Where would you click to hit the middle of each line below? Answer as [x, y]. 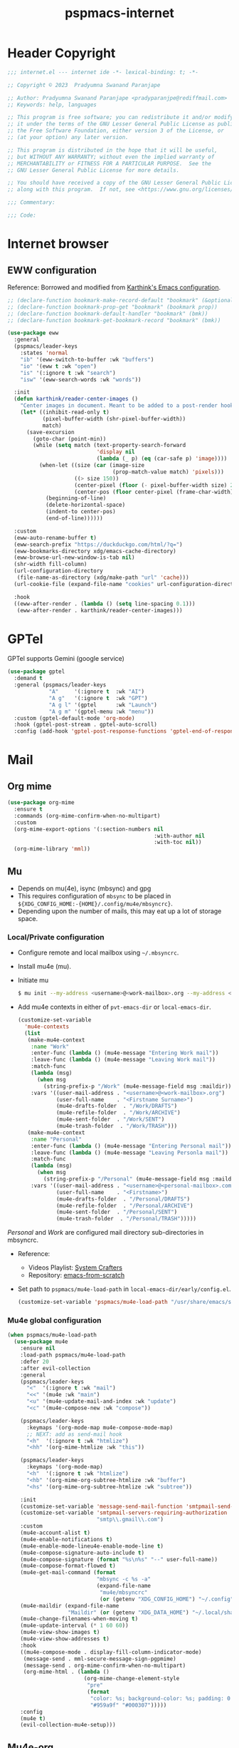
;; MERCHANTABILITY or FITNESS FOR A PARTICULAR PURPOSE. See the [110, 163]
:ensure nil [38, 1349]
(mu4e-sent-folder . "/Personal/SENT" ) [117, 1212]
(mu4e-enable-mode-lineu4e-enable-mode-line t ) [92, 1546]
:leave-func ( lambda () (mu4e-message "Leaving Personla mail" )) [130, 1153]
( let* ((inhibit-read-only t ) [65, 412]
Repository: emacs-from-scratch [76, 1275]
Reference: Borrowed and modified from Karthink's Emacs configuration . [114, 287]
